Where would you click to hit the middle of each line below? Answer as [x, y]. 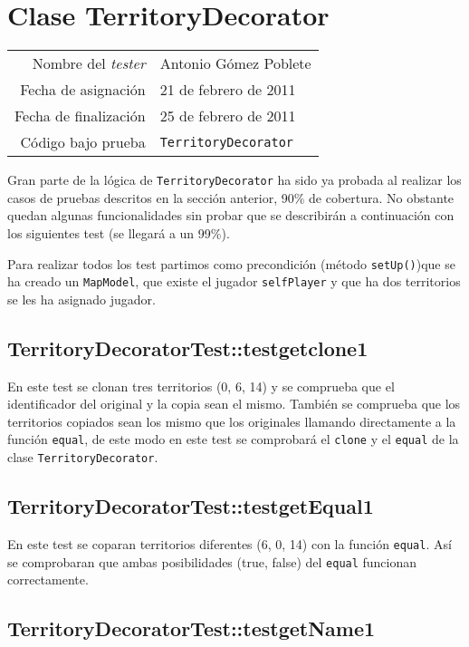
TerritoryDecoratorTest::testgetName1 [191, 628]
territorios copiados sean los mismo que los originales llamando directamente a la [232, 421]
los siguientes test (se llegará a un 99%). [119, 232]
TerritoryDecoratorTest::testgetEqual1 [191, 506]
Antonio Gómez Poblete [235, 63]
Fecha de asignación [83, 90]
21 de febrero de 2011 [228, 90]
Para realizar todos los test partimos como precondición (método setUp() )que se [231, 263]
